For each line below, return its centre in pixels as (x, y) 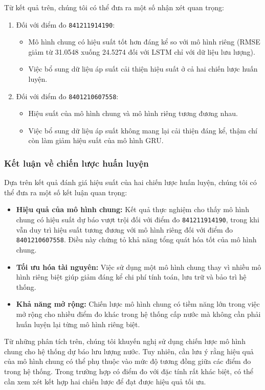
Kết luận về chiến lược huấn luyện (76, 163)
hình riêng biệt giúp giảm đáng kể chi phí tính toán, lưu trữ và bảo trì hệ (131, 277)
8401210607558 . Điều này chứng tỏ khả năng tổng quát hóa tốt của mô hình (136, 239)
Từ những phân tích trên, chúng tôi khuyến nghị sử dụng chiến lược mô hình (125, 341)
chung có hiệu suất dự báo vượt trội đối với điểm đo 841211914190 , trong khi (138, 220)
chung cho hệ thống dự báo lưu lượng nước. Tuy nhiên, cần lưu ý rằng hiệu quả (129, 351)
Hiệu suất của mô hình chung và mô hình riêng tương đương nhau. (133, 113)
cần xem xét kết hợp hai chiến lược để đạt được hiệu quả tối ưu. (105, 381)
